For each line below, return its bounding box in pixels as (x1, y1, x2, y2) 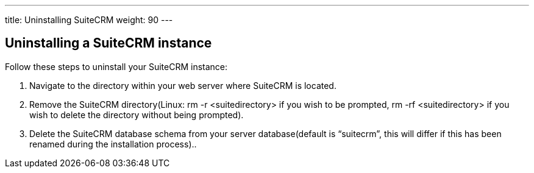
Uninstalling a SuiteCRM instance (5, 35, 212, 51)
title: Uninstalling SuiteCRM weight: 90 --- (5, 15, 173, 25)
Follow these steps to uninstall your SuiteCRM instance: (5, 61, 228, 72)
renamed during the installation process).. (29, 138, 197, 149)
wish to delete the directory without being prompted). (29, 109, 244, 120)
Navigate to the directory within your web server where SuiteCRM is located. (29, 80, 336, 91)
